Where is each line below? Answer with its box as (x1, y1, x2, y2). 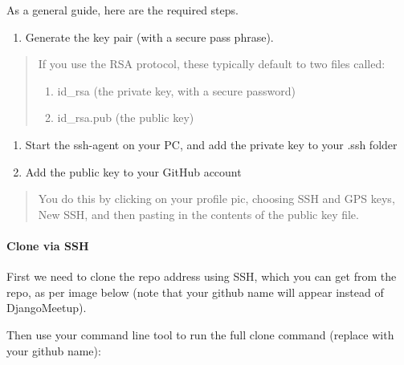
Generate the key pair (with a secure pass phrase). (25, 28, 274, 45)
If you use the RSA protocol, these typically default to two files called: (38, 55, 386, 72)
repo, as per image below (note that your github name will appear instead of (6, 283, 384, 300)
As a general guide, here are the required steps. (6, 2, 239, 18)
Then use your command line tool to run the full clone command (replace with (6, 326, 394, 343)
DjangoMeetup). (6, 299, 87, 316)
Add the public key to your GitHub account (25, 163, 242, 180)
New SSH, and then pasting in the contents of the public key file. (38, 205, 359, 222)
